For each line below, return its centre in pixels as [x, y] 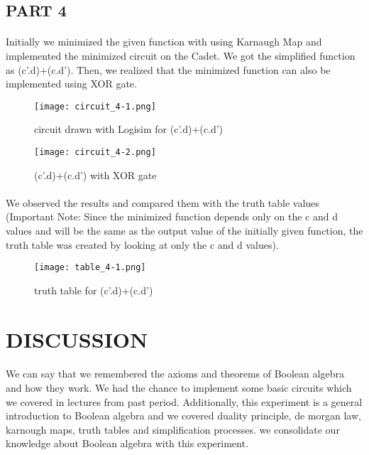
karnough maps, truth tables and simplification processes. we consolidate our [173, 429]
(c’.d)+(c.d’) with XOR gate [95, 175]
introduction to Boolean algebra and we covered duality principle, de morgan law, [183, 416]
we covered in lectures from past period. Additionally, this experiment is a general [184, 401]
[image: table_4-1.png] [90, 268]
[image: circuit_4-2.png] [95, 152]
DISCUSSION [77, 339]
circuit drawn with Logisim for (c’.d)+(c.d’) [129, 129]
